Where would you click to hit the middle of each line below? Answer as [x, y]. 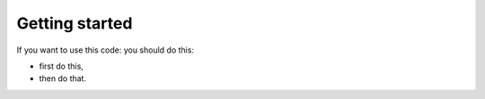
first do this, [62, 66]
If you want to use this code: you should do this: [106, 50]
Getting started [75, 23]
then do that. [63, 78]
